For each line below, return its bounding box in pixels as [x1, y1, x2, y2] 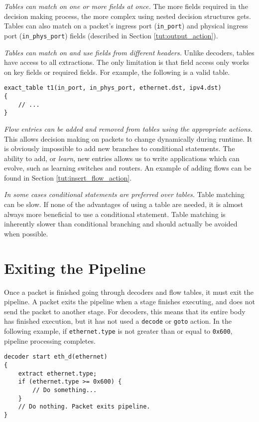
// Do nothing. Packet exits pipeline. [18, 403, 150, 411]
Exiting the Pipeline [4, 257, 146, 278]
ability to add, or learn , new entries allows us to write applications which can [4, 153, 240, 163]
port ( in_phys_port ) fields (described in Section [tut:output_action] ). [4, 30, 218, 40]
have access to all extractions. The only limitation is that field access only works [4, 57, 250, 67]
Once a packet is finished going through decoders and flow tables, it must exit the [4, 286, 254, 297]
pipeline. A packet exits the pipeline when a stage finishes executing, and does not [4, 296, 255, 307]
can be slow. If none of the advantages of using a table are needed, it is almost [4, 199, 244, 210]
